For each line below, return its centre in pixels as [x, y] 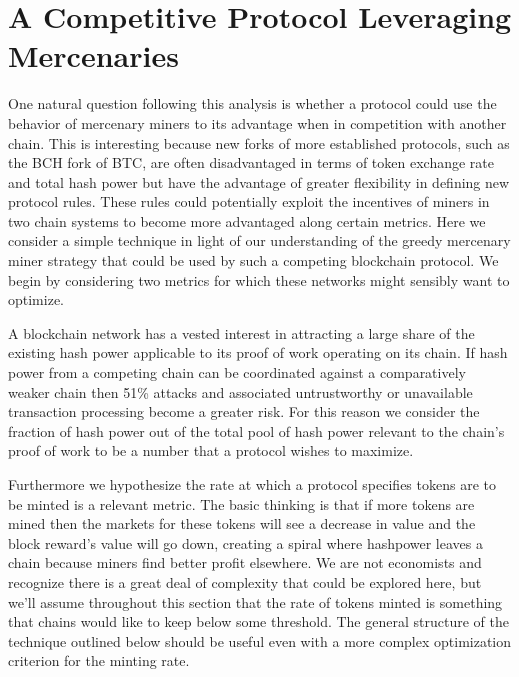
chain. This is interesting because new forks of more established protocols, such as [259, 142]
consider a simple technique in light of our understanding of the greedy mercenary [259, 240]
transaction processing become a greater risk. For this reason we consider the [244, 411]
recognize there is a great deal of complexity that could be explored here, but [245, 581]
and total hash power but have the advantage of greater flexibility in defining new [259, 181]
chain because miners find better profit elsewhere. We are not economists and [245, 562]
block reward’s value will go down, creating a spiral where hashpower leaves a [245, 542]
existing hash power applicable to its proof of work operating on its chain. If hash [258, 352]
